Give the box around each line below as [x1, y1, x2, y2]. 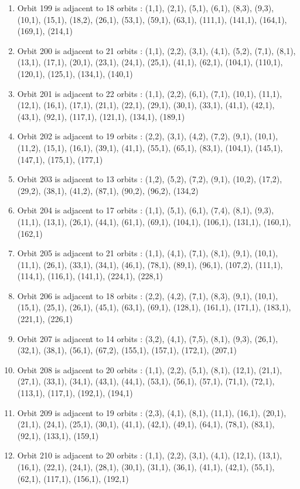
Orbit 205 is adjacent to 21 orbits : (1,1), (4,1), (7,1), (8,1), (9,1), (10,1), [17, 247, 278, 259]
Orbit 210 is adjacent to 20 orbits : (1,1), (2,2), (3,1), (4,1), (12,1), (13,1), [17, 449, 282, 461]
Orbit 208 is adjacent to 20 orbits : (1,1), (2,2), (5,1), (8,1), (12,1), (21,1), [17, 363, 282, 376]
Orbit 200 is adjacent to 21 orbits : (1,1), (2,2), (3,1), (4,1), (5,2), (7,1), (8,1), [17, 44, 296, 56]
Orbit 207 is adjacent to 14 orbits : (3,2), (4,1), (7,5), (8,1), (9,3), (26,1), [17, 332, 278, 344]
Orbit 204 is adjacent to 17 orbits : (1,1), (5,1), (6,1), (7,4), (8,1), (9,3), [17, 204, 274, 216]
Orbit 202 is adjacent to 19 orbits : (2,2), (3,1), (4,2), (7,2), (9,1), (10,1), [17, 130, 278, 142]
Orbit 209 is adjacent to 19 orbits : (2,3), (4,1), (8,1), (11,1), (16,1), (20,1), [17, 406, 287, 418]
